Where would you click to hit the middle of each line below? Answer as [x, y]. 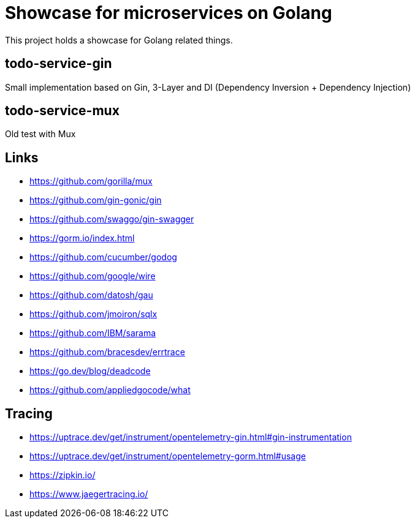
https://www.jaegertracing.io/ [89, 494]
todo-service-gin [59, 64]
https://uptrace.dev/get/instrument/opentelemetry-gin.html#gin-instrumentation [191, 437]
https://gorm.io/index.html [82, 238]
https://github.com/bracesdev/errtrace [107, 352]
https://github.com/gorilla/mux [91, 181]
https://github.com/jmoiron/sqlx [93, 314]
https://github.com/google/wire [93, 276]
